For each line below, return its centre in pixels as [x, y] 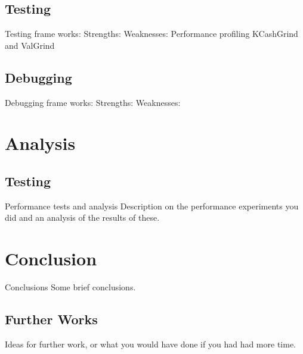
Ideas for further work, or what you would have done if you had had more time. [150, 344]
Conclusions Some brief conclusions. [70, 287]
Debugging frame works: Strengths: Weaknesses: [93, 102]
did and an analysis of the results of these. [82, 217]
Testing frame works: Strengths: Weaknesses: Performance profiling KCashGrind [151, 34]
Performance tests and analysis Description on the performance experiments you [152, 206]
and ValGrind [30, 45]
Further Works [51, 319]
